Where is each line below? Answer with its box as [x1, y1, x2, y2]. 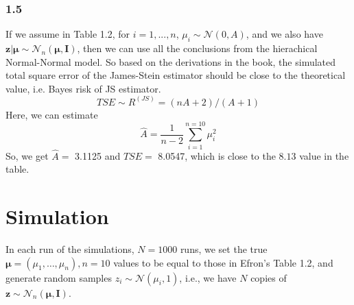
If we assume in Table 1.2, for [5, 27, 130, 41]
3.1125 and [75, 148, 121, 162]
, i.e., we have [179, 270, 237, 284]
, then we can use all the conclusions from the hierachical [77, 41, 318, 56]
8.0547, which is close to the [158, 148, 276, 162]
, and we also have [246, 27, 323, 41]
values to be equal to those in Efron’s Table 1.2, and [113, 255, 333, 269]
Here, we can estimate [5, 107, 98, 121]
